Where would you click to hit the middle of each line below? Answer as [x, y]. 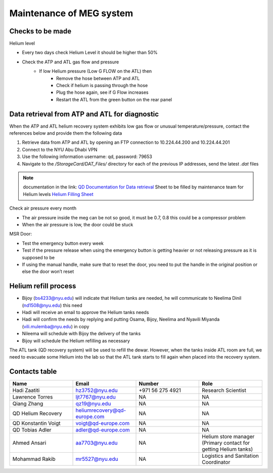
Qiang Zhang [28, 404]
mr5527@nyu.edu [97, 459]
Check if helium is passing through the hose [102, 86]
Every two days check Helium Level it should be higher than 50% [90, 53]
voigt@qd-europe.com [103, 423]
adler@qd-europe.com [103, 430]
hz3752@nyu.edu [97, 390]
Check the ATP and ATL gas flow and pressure [71, 62]
